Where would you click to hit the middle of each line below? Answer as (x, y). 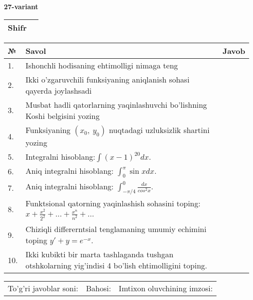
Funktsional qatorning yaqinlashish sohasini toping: (113, 203)
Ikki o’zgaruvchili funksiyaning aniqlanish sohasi (108, 79)
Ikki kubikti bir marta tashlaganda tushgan (99, 254)
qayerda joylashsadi (59, 90)
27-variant (21, 6)
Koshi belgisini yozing (63, 116)
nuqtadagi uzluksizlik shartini (159, 130)
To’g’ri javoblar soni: (43, 288)
